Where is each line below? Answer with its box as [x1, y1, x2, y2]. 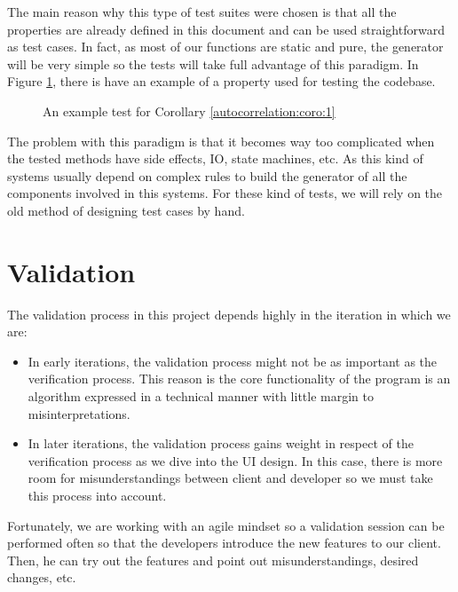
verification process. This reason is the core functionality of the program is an [28, 369, 451, 388]
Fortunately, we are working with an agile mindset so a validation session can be [7, 516, 445, 534]
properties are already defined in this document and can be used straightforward [7, 20, 445, 38]
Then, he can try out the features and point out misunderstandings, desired [7, 550, 419, 569]
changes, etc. [7, 568, 76, 587]
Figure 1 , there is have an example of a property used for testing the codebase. [7, 72, 436, 91]
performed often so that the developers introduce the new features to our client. [7, 533, 441, 552]
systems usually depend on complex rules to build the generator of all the [7, 166, 407, 185]
